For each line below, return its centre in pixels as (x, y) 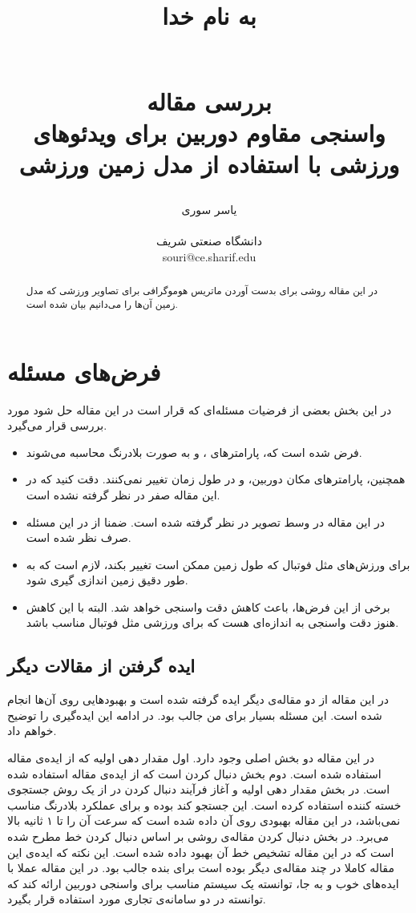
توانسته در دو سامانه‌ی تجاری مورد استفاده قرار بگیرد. (137, 899)
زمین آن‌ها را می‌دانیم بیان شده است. (102, 303)
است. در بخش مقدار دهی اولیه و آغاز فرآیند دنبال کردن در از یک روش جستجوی (199, 789)
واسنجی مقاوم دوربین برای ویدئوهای (209, 132)
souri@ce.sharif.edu (209, 256)
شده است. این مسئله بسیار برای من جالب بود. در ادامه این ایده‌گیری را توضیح (195, 715)
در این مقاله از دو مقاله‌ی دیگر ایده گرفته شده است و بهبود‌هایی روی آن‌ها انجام (198, 699)
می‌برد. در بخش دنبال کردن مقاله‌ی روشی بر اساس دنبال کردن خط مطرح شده (198, 836)
